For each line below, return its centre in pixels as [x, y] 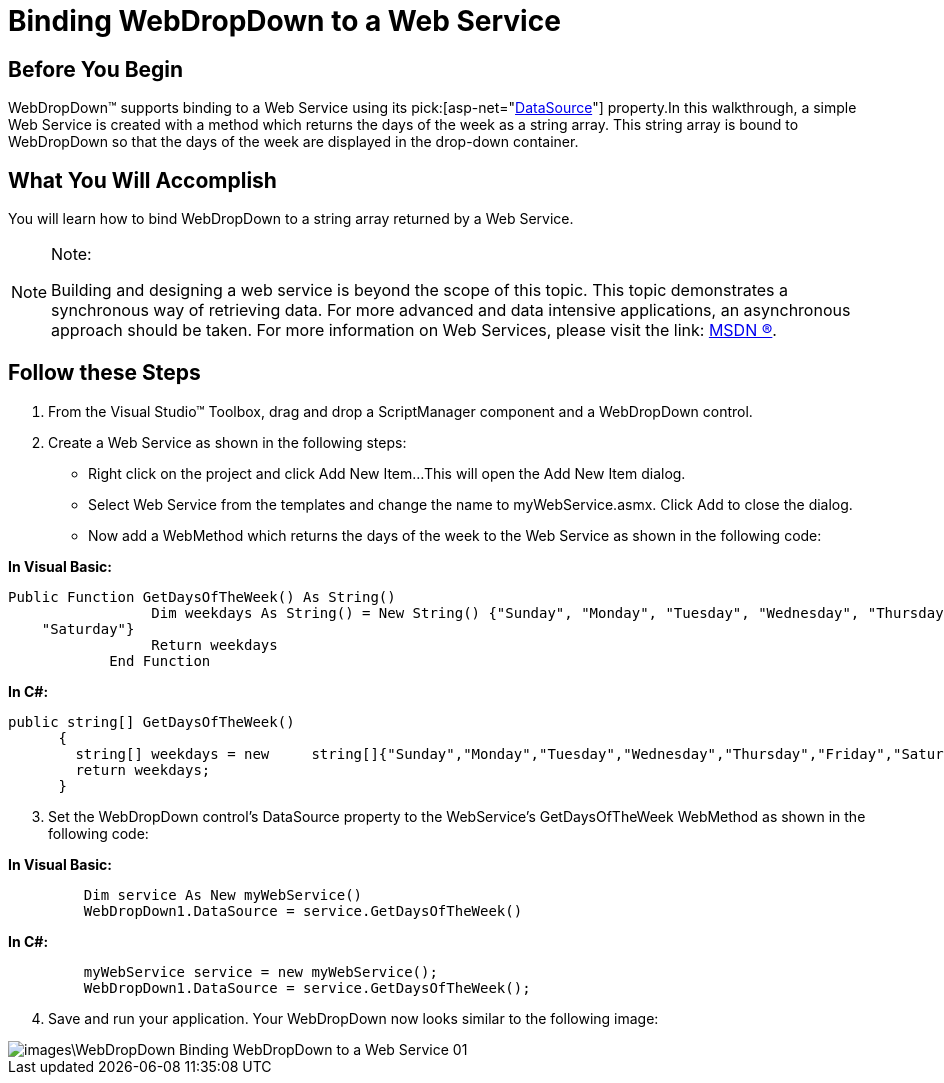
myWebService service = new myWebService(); [260, 971]
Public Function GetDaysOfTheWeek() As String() [202, 596]
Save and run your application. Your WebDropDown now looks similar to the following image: [353, 1018]
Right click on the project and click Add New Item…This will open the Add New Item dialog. [387, 473]
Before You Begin [96, 69]
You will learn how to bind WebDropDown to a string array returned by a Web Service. [291, 219]
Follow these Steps [104, 373]
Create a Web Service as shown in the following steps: [227, 442]
